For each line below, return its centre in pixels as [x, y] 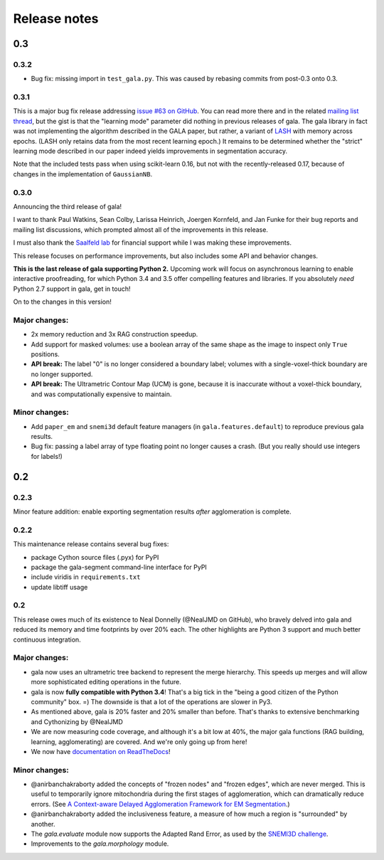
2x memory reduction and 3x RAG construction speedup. [114, 334]
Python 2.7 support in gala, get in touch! [72, 289]
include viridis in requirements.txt [86, 577]
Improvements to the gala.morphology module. [100, 844]
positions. [45, 354]
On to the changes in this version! [62, 302]
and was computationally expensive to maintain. [101, 394]
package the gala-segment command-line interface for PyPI [119, 567]
